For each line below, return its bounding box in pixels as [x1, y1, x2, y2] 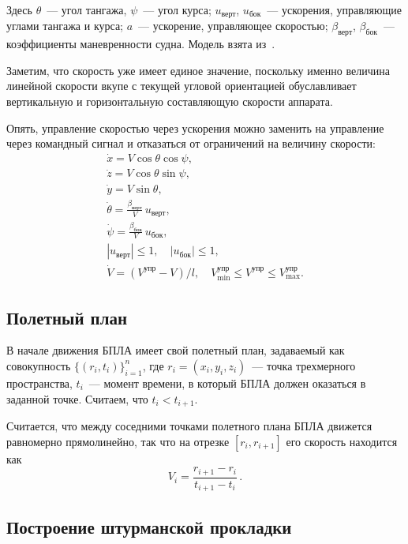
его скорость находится [286, 433, 398, 449]
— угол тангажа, [47, 2, 127, 17]
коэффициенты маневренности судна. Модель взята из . [6, 36, 275, 52]
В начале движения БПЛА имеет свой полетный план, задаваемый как [6, 342, 345, 358]
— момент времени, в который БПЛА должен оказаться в [88, 374, 366, 391]
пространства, [6, 374, 73, 391]
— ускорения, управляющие [267, 2, 402, 17]
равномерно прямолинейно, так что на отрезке [6, 433, 230, 449]
